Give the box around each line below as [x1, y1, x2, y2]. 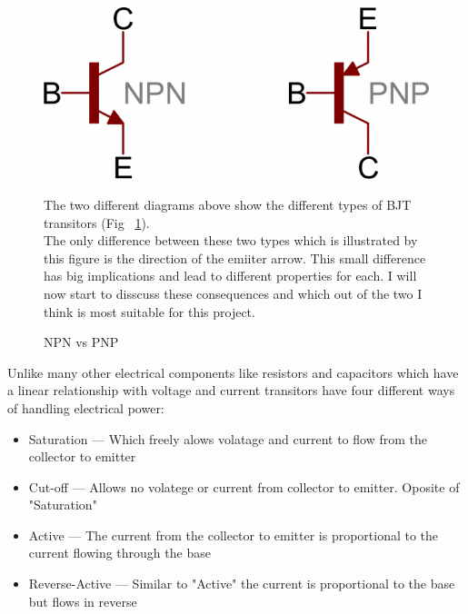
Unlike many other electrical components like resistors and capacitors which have [7, 362, 459, 381]
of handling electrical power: [7, 398, 164, 417]
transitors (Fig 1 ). [44, 213, 150, 232]
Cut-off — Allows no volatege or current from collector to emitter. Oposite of [28, 477, 460, 496]
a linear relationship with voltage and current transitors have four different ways [7, 381, 455, 400]
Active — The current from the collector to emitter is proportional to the [28, 525, 439, 544]
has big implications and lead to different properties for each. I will [44, 266, 417, 285]
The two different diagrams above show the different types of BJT [44, 194, 412, 213]
